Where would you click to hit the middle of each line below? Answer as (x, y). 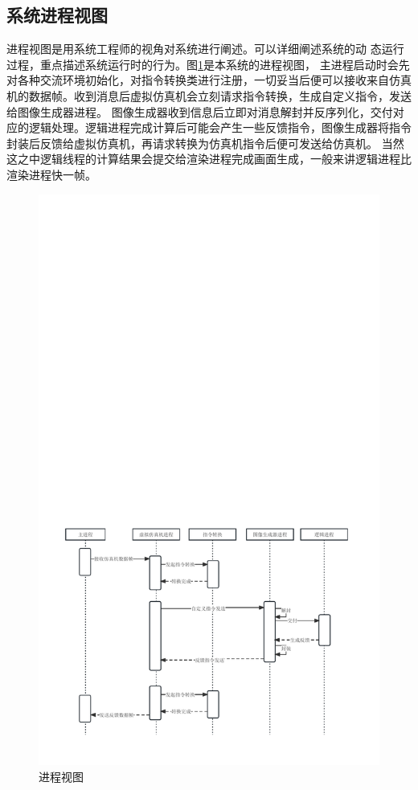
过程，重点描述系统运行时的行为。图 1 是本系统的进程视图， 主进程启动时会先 (208, 64)
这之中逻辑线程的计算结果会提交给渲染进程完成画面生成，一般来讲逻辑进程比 (209, 159)
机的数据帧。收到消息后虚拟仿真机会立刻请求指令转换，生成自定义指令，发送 (209, 95)
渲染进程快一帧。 (51, 174)
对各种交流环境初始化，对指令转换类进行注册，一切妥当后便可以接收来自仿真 (209, 80)
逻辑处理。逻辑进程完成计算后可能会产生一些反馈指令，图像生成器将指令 (220, 127)
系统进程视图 (57, 15)
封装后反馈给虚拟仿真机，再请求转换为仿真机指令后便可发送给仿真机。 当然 (205, 143)
